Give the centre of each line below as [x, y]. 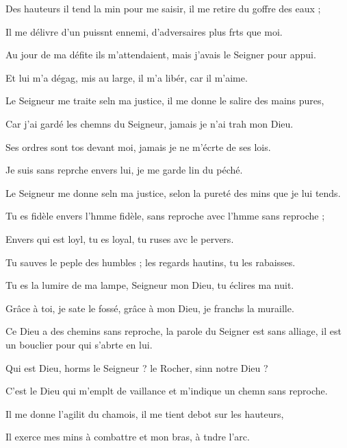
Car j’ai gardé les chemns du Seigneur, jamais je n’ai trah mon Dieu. [150, 123]
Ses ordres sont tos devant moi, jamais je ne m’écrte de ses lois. [138, 146]
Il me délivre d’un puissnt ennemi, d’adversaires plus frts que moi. [144, 31]
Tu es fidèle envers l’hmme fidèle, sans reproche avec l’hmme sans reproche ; [165, 216]
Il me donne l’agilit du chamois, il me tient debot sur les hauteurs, [145, 413]
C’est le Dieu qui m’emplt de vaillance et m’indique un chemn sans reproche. [167, 391]
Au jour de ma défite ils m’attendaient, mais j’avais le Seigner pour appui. [161, 55]
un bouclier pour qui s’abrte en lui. [79, 344]
